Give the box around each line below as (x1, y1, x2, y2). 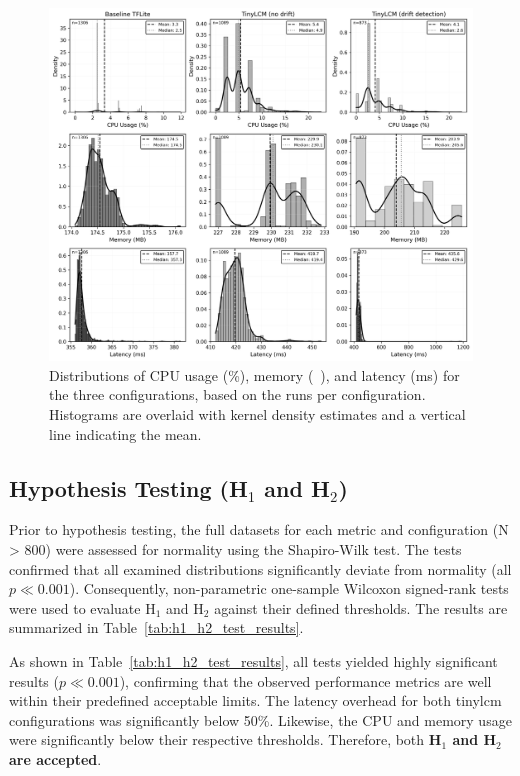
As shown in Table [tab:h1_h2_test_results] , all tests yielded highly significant (9, 650, 498, 671)
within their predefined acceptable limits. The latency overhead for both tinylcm (9, 690, 502, 711)
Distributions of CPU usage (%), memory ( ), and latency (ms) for (49, 364, 460, 385)
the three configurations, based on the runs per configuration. (49, 384, 426, 405)
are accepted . (9, 748, 102, 769)
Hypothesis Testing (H (9, 472, 248, 503)
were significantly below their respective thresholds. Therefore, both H (9, 729, 442, 750)
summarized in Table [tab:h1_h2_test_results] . (9, 617, 304, 638)
